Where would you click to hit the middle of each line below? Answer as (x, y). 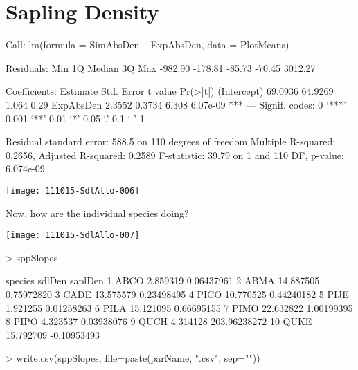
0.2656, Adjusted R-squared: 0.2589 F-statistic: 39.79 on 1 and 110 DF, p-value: (175, 155)
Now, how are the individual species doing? (97, 213)
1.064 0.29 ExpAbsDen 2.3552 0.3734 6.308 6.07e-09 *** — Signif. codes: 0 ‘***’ (176, 104)
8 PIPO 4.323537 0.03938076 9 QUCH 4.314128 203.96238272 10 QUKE (159, 321)
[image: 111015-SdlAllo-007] (73, 235)
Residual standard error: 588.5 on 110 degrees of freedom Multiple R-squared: (171, 141)
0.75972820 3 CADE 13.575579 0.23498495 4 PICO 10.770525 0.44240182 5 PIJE (177, 294)
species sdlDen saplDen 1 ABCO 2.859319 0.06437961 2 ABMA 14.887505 (163, 280)
